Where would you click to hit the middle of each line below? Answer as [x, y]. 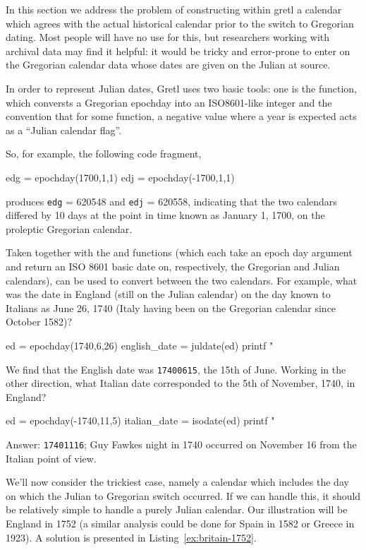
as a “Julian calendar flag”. [64, 130]
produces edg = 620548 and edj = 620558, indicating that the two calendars [171, 201]
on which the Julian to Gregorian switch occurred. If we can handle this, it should [183, 495]
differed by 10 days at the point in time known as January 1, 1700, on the [165, 215]
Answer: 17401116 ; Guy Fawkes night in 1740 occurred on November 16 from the [181, 444]
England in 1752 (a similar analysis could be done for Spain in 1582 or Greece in [180, 523]
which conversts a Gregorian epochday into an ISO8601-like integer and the [169, 102]
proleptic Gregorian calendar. [69, 228]
